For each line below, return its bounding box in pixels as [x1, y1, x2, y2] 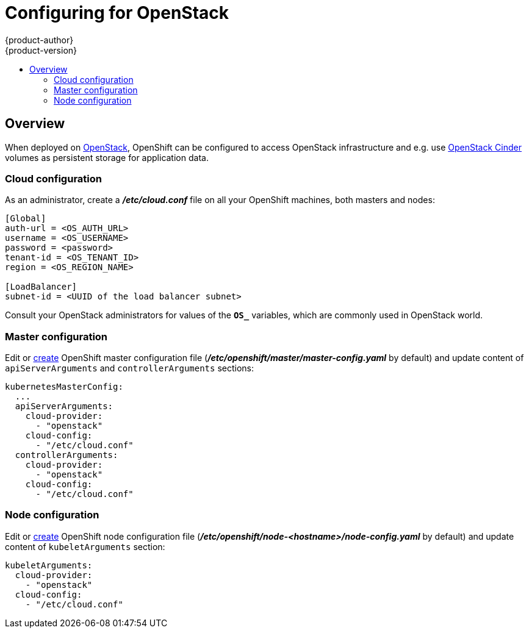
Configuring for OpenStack [5, 2, 229, 23]
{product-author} [5, 34, 74, 45]
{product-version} [5, 45, 77, 55]
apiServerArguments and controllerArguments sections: [5, 363, 254, 374]
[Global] [5, 213, 46, 224]
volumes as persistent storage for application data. [5, 152, 209, 163]
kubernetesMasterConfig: [5, 382, 123, 392]
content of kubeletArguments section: [5, 541, 165, 552]
